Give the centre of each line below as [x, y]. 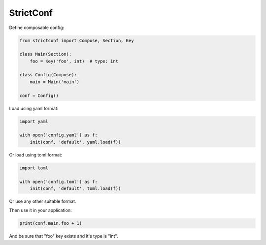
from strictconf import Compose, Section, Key [77, 40]
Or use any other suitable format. [43, 201]
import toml [34, 168]
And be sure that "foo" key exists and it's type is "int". [64, 236]
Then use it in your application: [40, 210]
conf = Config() [39, 95]
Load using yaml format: [34, 108]
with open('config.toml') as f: [59, 182]
